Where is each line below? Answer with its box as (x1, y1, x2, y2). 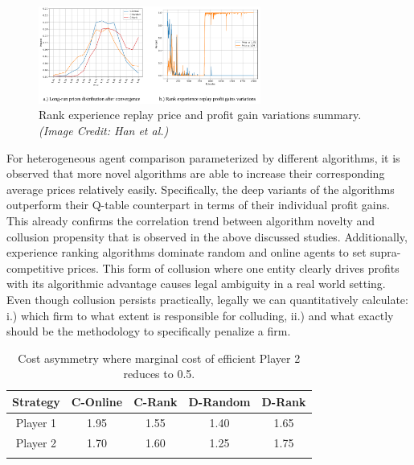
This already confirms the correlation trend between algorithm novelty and (6, 212, 375, 228)
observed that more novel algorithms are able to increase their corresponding (6, 165, 385, 182)
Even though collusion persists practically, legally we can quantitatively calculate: (6, 290, 408, 307)
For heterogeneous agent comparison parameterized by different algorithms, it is (6, 149, 400, 166)
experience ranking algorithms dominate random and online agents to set (6, 244, 367, 261)
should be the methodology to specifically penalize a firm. (6, 323, 291, 339)
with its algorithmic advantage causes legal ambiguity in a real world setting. (6, 275, 386, 292)
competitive (6, 259, 64, 276)
